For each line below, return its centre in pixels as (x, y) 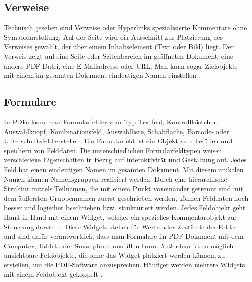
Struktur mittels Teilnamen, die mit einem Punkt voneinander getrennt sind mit (124, 188)
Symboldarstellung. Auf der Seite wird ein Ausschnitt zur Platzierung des (113, 37)
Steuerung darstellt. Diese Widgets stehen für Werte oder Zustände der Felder (120, 226)
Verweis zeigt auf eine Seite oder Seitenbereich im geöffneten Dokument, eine (118, 56)
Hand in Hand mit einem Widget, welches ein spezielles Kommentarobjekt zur (120, 217)
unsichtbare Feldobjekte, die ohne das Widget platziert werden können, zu (115, 255)
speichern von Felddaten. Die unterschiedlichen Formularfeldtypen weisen (113, 150)
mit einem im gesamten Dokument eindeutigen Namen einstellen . (102, 75)
